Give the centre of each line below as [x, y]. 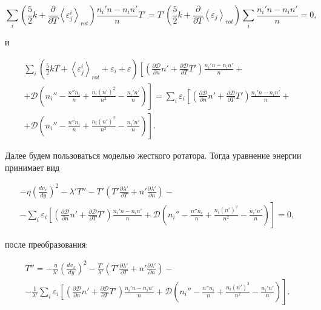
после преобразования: [47, 244]
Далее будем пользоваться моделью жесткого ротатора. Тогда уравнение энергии [153, 155]
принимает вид [32, 167]
